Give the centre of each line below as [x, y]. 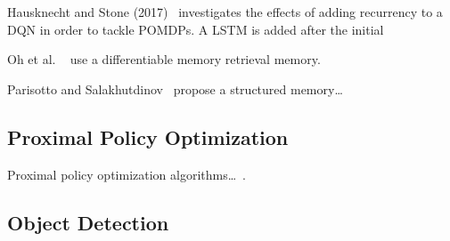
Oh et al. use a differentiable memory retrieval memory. [164, 59]
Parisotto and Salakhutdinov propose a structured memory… [175, 88]
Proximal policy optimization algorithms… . [127, 174]
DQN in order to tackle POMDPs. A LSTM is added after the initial [196, 29]
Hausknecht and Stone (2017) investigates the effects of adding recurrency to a [225, 12]
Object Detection [88, 222]
